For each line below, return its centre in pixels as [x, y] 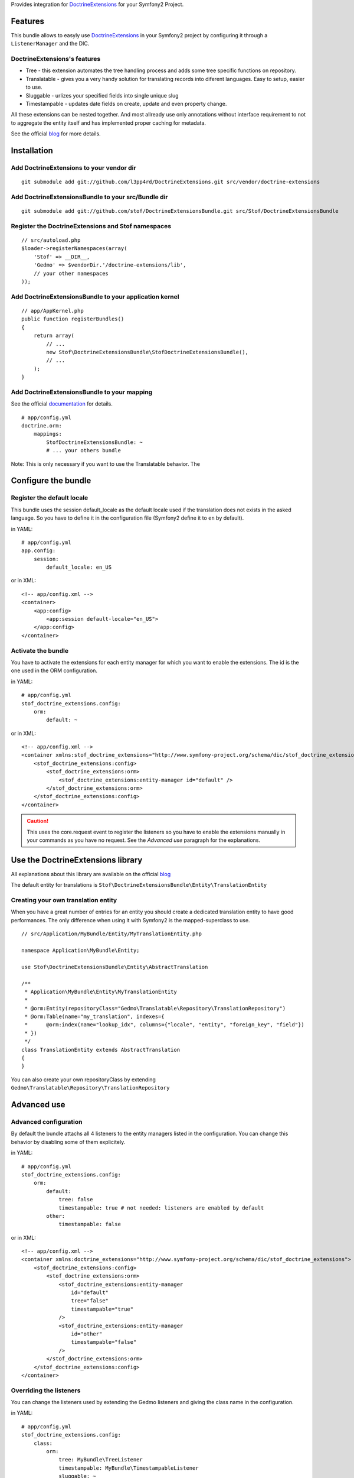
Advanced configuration [47, 1122]
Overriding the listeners [46, 1391]
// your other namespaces [71, 273]
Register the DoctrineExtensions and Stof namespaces [91, 226]
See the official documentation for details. [62, 404]
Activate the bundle [40, 650]
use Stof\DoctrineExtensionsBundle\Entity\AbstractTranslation [115, 967]
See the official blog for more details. [56, 134]
